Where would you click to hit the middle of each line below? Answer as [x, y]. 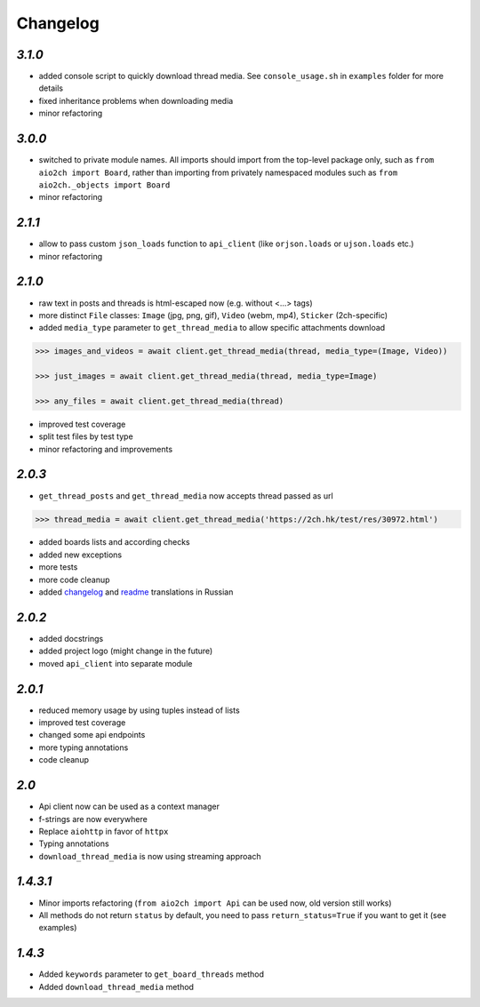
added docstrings [71, 638]
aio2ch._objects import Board [104, 185]
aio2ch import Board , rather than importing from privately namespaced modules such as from [218, 172]
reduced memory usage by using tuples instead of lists [139, 710]
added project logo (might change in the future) [126, 651]
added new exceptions [80, 555]
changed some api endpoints [92, 735]
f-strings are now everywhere [93, 819]
